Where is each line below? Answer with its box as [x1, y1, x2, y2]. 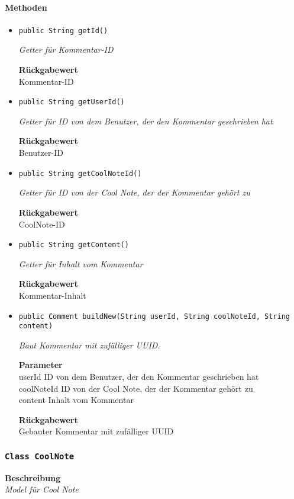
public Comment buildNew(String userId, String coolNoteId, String [18, 312, 290, 321]
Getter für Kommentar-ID [18, 43, 114, 56]
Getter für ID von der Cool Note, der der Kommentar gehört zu [18, 186, 250, 199]
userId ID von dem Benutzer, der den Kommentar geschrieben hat [18, 370, 259, 383]
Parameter [18, 359, 63, 371]
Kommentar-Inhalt [18, 289, 86, 301]
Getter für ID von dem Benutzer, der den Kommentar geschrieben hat [18, 114, 273, 127]
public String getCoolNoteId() [18, 169, 142, 178]
